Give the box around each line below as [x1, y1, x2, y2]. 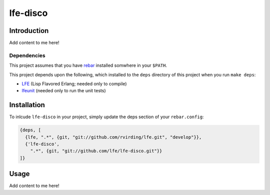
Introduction [9, 26, 49, 35]
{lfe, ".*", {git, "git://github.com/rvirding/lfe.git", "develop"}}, [25, 134, 202, 140]
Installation [9, 101, 45, 109]
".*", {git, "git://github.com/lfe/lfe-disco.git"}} [30, 148, 162, 154]
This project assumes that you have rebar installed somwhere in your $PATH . [9, 62, 167, 68]
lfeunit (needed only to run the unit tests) [21, 88, 106, 94]
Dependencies [9, 52, 46, 59]
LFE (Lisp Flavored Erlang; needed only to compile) [21, 80, 127, 87]
